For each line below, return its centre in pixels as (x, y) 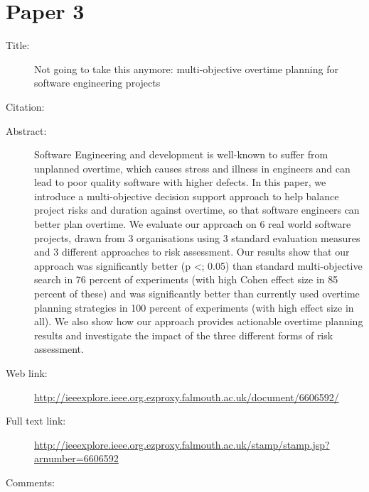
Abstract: (26, 130)
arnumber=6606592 (76, 458)
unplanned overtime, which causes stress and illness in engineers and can (192, 168)
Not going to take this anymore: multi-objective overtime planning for (186, 69)
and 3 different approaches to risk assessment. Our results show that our (192, 252)
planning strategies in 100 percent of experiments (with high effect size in (194, 307)
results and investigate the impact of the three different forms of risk (184, 335)
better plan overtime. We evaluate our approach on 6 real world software (193, 224)
